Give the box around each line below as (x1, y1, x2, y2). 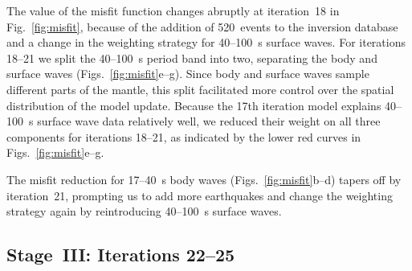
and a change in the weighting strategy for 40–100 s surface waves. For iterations (6, 34, 406, 51)
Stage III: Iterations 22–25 (6, 242, 235, 267)
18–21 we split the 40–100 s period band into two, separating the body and (6, 49, 377, 66)
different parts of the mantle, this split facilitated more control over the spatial (6, 80, 394, 97)
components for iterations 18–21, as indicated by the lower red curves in (6, 128, 361, 145)
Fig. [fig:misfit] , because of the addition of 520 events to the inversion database (6, 18, 398, 35)
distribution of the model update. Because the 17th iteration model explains (6, 96, 381, 113)
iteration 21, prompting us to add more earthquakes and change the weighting (6, 187, 393, 203)
